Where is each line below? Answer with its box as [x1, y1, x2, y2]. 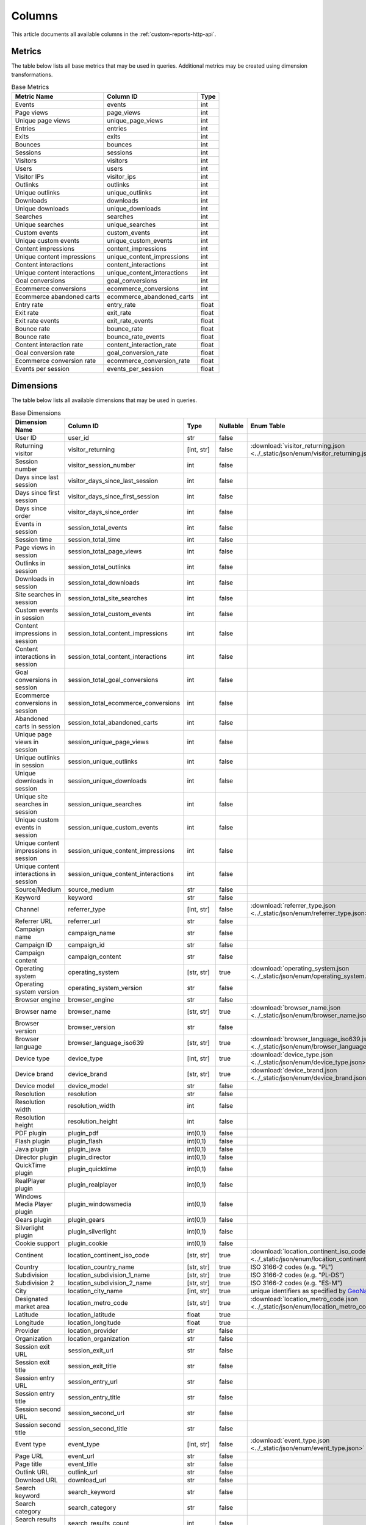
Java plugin [15, 1144, 49, 1153]
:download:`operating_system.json [250, 964, 350, 972]
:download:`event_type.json [250, 1436, 330, 1444]
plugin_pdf [68, 1128, 99, 1137]
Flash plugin [15, 1136, 50, 1145]
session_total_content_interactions [68, 652, 167, 661]
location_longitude [68, 1318, 121, 1327]
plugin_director [68, 1153, 111, 1161]
